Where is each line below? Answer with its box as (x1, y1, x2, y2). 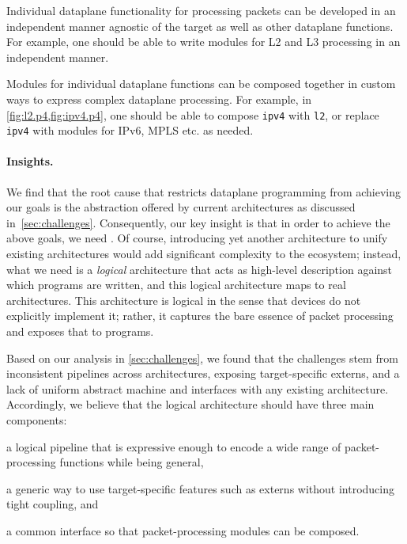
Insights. (6, 153, 54, 169)
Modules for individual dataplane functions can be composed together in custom (6, 75, 396, 92)
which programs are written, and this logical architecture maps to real (6, 276, 346, 293)
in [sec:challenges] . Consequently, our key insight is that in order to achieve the (6, 214, 390, 230)
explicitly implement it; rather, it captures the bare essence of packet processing (6, 307, 394, 324)
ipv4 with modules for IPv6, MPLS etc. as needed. (6, 122, 254, 139)
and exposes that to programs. (6, 323, 154, 340)
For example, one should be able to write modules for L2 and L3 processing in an (6, 33, 401, 50)
